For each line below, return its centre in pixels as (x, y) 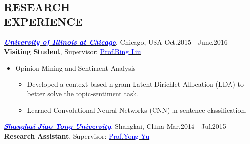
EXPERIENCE (43, 21)
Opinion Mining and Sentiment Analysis (76, 67)
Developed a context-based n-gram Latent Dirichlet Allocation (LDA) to (135, 84)
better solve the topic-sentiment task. (83, 93)
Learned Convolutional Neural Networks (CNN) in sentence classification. (137, 110)
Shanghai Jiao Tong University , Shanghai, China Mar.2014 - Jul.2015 (115, 126)
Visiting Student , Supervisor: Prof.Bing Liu (73, 51)
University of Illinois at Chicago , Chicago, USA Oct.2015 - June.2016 (116, 42)
